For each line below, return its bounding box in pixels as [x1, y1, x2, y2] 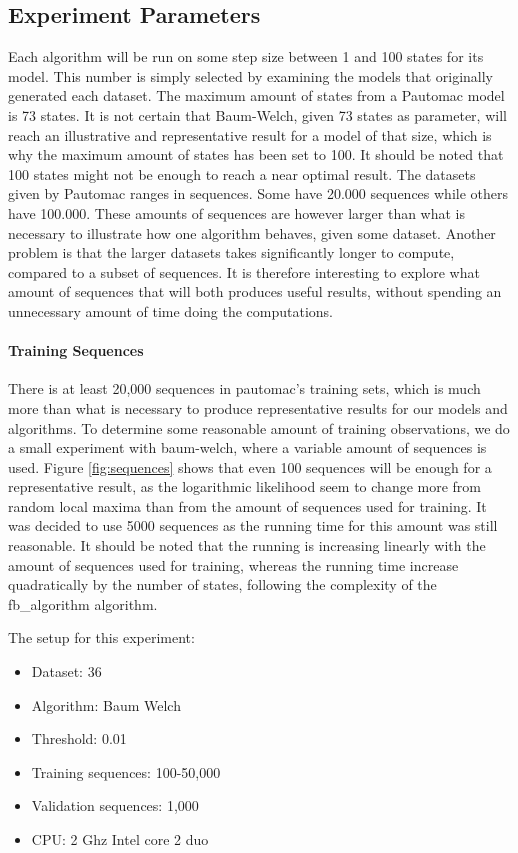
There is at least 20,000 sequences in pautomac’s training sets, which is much [8, 378, 481, 399]
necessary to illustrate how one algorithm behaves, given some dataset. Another [8, 222, 496, 243]
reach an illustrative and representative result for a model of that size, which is [8, 124, 492, 145]
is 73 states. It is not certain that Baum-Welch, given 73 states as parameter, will [8, 104, 507, 125]
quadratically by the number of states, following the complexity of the [8, 574, 437, 595]
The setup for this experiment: [8, 627, 195, 648]
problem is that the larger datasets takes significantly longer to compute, [8, 242, 455, 263]
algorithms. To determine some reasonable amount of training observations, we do [8, 417, 510, 438]
